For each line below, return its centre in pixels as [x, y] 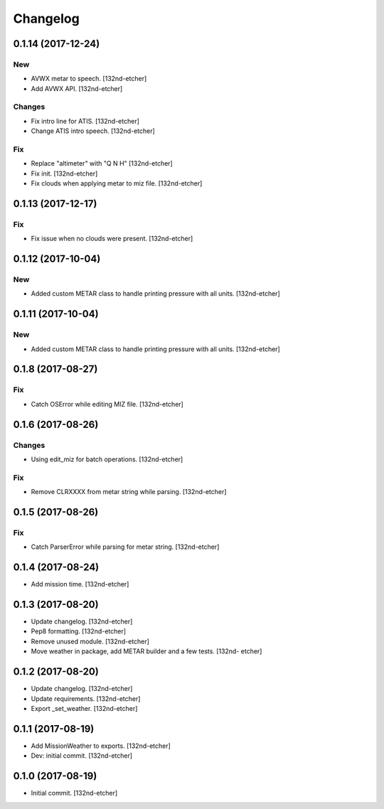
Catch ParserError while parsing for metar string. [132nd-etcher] [125, 547]
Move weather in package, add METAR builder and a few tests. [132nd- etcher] [146, 651]
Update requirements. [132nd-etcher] [86, 698]
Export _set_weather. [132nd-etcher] [84, 708]
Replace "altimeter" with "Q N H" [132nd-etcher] [102, 164]
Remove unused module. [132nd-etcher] [90, 641]
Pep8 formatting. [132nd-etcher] [79, 631]
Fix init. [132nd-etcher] [64, 173]
